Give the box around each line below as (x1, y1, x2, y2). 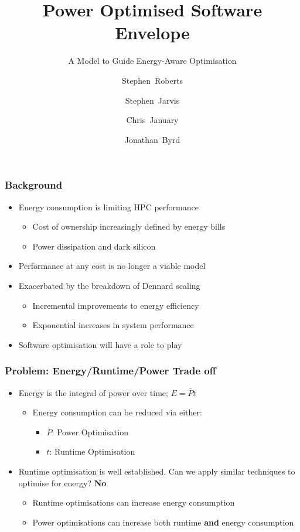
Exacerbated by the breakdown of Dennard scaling (18, 279, 200, 291)
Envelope (115, 21, 190, 45)
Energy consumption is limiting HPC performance (18, 200, 199, 213)
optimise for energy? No (18, 476, 107, 489)
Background (5, 178, 63, 192)
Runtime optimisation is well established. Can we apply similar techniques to (18, 465, 295, 477)
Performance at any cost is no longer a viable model (18, 260, 206, 272)
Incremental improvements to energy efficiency (32, 299, 199, 311)
